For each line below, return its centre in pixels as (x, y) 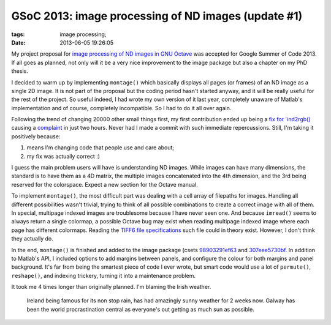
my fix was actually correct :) (63, 156)
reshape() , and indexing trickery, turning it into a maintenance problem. (104, 275)
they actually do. (32, 239)
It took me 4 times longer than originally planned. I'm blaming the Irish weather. (111, 287)
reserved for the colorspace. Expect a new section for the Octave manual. (105, 184)
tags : (18, 34)
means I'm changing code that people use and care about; (101, 148)
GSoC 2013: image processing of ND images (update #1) (157, 16)
